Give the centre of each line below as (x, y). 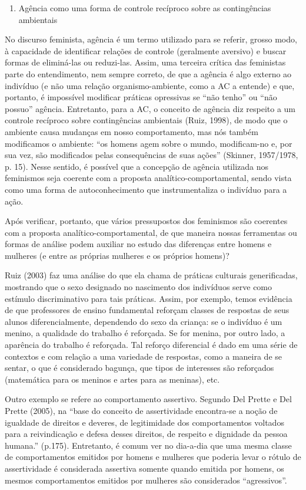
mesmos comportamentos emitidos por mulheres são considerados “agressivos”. (146, 480)
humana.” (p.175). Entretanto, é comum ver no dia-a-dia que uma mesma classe (148, 445)
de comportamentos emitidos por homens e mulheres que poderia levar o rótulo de (153, 457)
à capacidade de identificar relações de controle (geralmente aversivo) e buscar (146, 50)
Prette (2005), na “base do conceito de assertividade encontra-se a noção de (141, 410)
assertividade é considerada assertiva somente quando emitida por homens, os (144, 468)
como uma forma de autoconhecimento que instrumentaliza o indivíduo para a (146, 189)
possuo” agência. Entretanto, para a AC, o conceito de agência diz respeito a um (150, 108)
